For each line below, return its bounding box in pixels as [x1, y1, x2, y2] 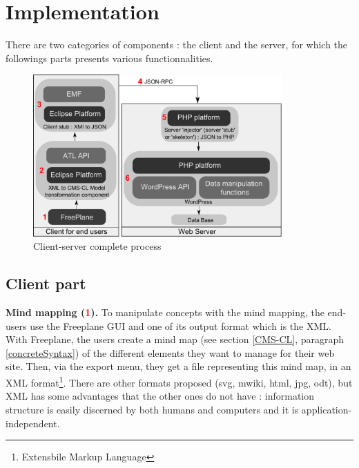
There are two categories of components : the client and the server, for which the [6, 37, 348, 52]
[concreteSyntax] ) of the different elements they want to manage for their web [6, 345, 335, 360]
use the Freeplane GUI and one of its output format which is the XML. [30, 318, 331, 333]
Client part [6, 273, 86, 294]
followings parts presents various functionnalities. [6, 50, 213, 65]
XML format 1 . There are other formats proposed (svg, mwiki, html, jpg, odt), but [6, 373, 353, 389]
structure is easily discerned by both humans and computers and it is [6, 402, 299, 416]
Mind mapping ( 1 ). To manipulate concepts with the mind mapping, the [6, 305, 324, 320]
